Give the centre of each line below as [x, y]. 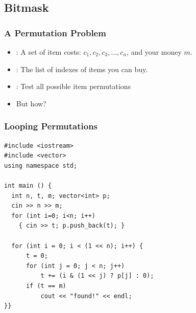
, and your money [154, 52]
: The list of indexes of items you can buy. [82, 69]
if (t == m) [46, 286]
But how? [31, 103]
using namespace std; [41, 165]
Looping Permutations [51, 126]
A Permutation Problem [55, 32]
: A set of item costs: [48, 52]
